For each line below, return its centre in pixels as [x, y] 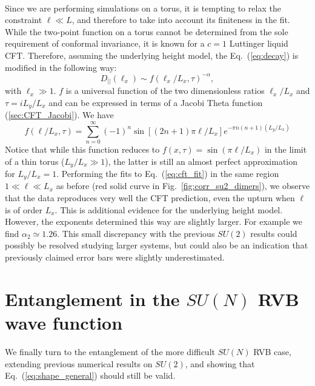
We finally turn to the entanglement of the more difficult [110, 351]
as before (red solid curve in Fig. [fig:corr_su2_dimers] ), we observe [183, 186]
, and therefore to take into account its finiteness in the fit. [181, 20]
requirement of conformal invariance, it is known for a [105, 43]
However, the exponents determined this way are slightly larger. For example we [154, 221]
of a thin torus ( [35, 161]
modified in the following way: [61, 67]
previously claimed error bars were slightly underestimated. [115, 257]
